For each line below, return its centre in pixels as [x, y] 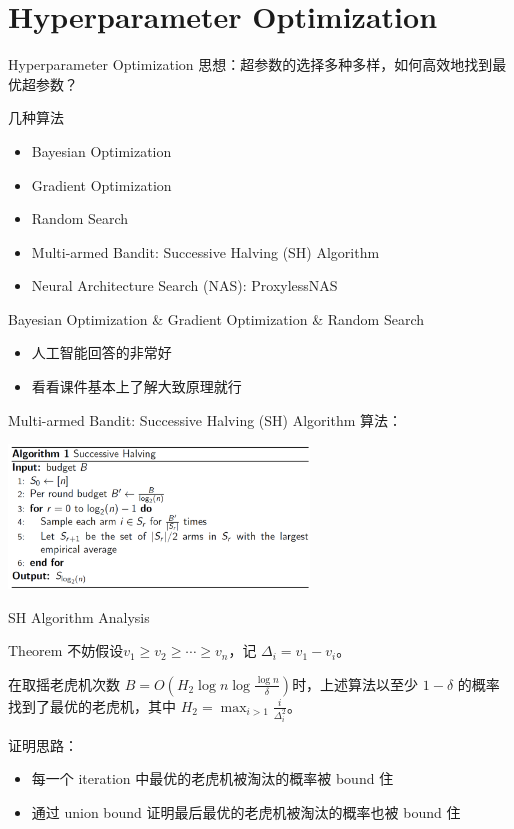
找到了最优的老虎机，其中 [92, 705]
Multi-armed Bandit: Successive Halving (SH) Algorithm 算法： [205, 419]
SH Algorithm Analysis [79, 616]
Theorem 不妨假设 [66, 650]
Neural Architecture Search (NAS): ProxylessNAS [184, 285]
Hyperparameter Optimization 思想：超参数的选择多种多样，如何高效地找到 [250, 64]
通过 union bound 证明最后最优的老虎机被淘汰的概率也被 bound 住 [246, 811]
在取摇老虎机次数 [64, 683]
